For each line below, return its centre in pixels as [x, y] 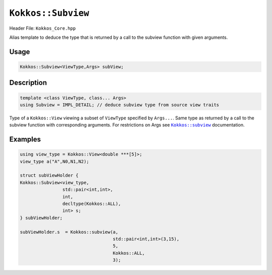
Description [28, 83]
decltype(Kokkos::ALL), [91, 204]
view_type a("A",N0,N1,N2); [54, 161]
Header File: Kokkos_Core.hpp [43, 28]
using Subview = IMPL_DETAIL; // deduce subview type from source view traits [119, 105]
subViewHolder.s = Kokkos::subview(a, [69, 232]
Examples [25, 139]
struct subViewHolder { [49, 176]
